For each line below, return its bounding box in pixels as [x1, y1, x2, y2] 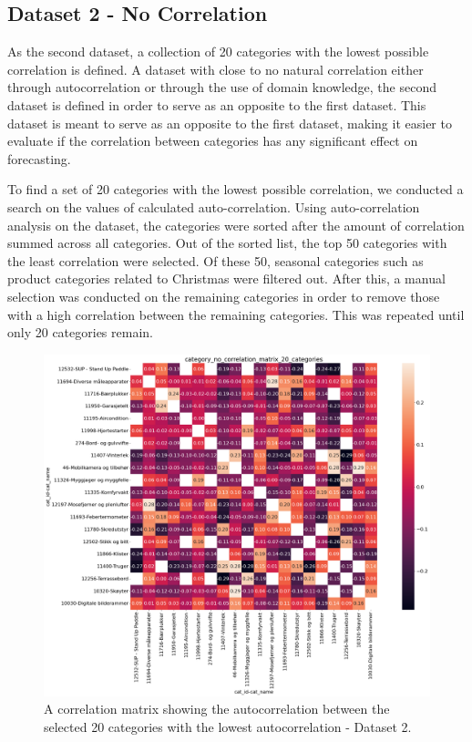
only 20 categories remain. [7, 323, 153, 342]
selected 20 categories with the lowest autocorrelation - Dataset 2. [44, 717, 412, 737]
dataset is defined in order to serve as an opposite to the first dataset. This [7, 95, 426, 114]
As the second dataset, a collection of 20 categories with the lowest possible [7, 42, 429, 61]
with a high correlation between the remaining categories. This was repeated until [7, 304, 465, 324]
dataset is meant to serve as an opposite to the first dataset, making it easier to [7, 113, 452, 132]
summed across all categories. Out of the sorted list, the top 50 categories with [7, 233, 447, 252]
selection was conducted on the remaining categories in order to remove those [7, 286, 440, 305]
